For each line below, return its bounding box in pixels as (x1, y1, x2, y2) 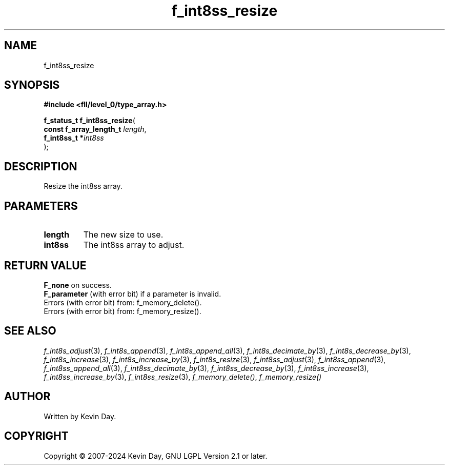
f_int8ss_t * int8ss (44, 133, 104, 143)
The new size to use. (83, 229, 164, 240)
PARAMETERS (4, 199, 78, 212)
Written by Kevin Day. (44, 412, 116, 421)
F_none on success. (44, 280, 112, 289)
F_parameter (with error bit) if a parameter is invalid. (44, 289, 221, 298)
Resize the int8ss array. (44, 182, 123, 191)
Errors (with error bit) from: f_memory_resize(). (44, 306, 201, 316)
